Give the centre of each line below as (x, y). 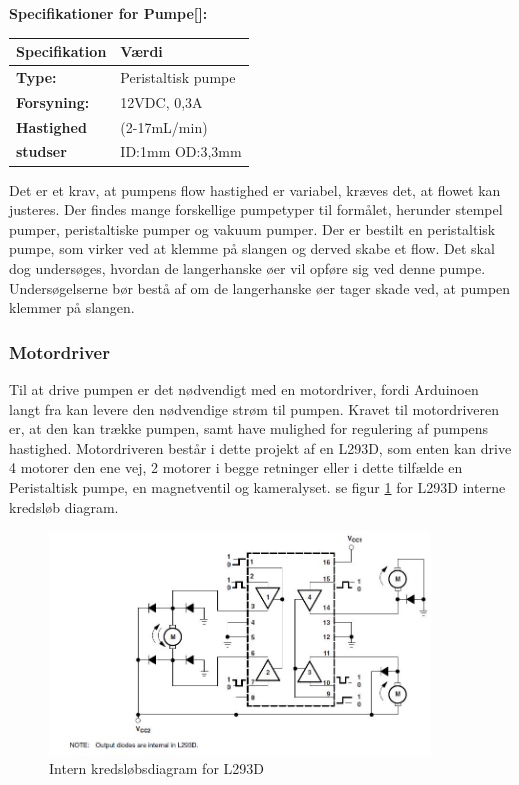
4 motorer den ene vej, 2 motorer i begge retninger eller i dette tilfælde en (236, 467)
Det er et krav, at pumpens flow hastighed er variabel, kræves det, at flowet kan (255, 189)
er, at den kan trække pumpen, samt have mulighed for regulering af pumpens (249, 428)
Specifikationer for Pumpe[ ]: (108, 13)
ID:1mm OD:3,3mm (181, 151)
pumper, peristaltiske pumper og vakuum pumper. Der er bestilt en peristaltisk (252, 228)
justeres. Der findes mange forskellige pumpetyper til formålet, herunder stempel (256, 209)
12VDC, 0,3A (161, 101)
